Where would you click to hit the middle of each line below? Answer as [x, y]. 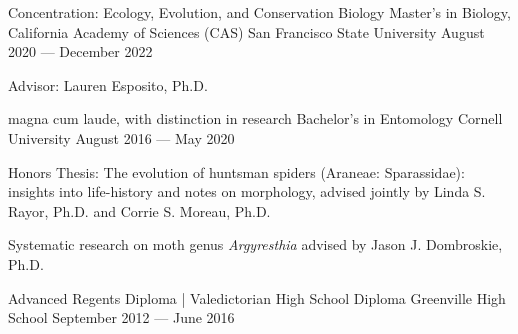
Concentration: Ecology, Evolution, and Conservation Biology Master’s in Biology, [259, 12]
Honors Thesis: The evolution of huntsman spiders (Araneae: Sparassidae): [236, 171]
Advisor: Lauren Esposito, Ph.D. [108, 84]
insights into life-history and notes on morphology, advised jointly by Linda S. [247, 191]
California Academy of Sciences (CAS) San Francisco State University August [246, 31]
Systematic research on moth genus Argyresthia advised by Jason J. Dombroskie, [255, 244]
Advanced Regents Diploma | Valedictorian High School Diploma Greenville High [257, 297]
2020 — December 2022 [80, 51]
